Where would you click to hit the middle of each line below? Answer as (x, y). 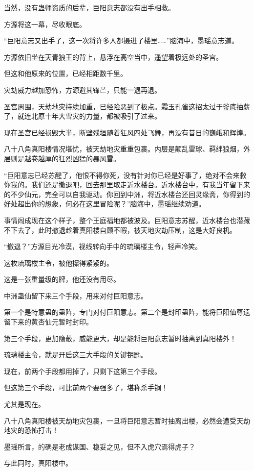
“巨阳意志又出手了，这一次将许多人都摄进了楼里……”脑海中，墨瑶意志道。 (121, 40)
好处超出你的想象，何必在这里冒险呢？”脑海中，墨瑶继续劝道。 (105, 204)
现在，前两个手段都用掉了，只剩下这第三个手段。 (83, 371)
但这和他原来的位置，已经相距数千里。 (65, 73)
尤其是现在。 (24, 404)
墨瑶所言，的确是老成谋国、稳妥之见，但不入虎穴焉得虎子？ (100, 446)
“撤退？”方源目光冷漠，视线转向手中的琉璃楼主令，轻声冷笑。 (103, 246)
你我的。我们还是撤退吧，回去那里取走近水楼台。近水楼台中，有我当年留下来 (127, 185)
